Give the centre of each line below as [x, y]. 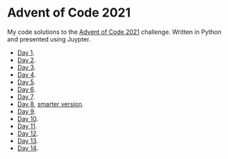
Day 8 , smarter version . [50, 104]
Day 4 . [26, 75]
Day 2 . [26, 59]
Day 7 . [26, 96]
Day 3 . [26, 67]
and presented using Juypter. [49, 39]
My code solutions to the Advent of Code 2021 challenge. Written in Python [114, 32]
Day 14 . [28, 148]
